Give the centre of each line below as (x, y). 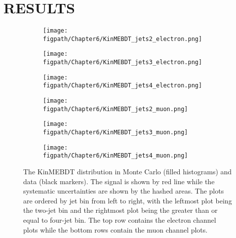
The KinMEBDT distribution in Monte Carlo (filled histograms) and (128, 171)
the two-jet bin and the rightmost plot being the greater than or (120, 210)
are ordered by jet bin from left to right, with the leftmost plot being (128, 200)
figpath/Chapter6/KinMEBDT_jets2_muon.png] (116, 109)
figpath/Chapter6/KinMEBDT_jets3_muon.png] (116, 133)
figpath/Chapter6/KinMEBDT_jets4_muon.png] (116, 156)
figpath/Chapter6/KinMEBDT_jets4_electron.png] (123, 86)
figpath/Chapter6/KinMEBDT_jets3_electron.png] (123, 62)
